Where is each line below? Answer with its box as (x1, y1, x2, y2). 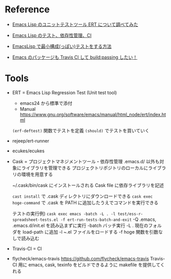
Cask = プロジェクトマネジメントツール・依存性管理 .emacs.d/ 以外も (12, 158, 160, 164)
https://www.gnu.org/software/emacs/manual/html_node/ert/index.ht (19, 111, 166, 117)
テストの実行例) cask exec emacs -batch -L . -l (12, 210, 116, 217)
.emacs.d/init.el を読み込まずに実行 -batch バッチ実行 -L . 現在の (12, 222, 149, 229)
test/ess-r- (117, 211, 143, 217)
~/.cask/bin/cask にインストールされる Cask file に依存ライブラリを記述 (12, 182, 164, 188)
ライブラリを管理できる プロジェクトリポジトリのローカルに (21, 165, 148, 171)
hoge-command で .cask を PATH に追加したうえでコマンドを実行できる (12, 199, 159, 205)
